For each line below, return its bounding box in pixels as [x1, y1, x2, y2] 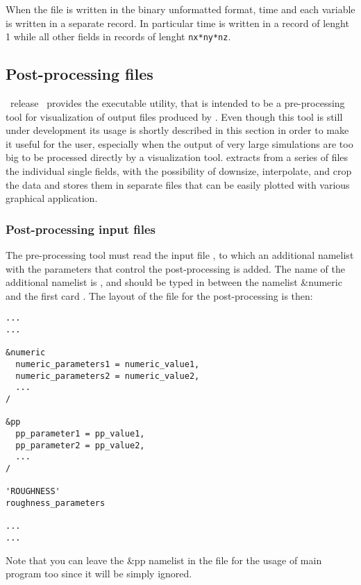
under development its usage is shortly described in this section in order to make [6, 123, 349, 137]
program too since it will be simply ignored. [6, 566, 192, 581]
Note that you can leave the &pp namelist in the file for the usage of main [6, 552, 322, 567]
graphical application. [6, 191, 98, 205]
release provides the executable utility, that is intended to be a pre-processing [10, 96, 345, 110]
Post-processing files [6, 63, 153, 85]
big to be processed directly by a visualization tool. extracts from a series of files [6, 150, 349, 164]
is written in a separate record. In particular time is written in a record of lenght [6, 15, 349, 30]
